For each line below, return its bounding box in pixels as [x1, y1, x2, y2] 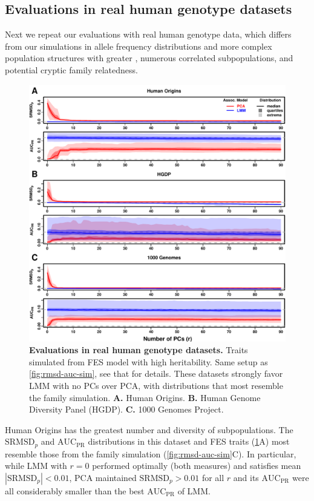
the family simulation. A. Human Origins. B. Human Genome [29, 391, 261, 403]
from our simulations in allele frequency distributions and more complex [5, 39, 272, 52]
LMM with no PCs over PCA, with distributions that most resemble [29, 379, 283, 391]
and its [233, 471, 259, 483]
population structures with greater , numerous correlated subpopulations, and [5, 51, 293, 64]
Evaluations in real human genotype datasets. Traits [29, 343, 248, 356]
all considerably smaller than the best [5, 484, 145, 497]
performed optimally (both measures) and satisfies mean [92, 459, 301, 472]
